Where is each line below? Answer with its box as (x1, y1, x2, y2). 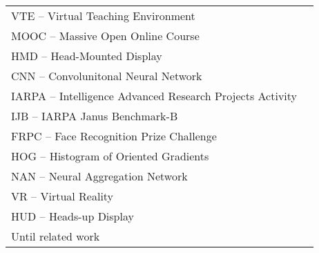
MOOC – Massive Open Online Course (11, 28, 200, 44)
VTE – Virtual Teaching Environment (11, 8, 195, 24)
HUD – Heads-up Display (11, 208, 134, 224)
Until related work (11, 228, 100, 244)
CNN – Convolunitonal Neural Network (11, 68, 202, 84)
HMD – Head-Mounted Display (11, 48, 162, 64)
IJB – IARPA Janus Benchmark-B (11, 108, 178, 124)
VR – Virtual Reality (11, 188, 114, 204)
